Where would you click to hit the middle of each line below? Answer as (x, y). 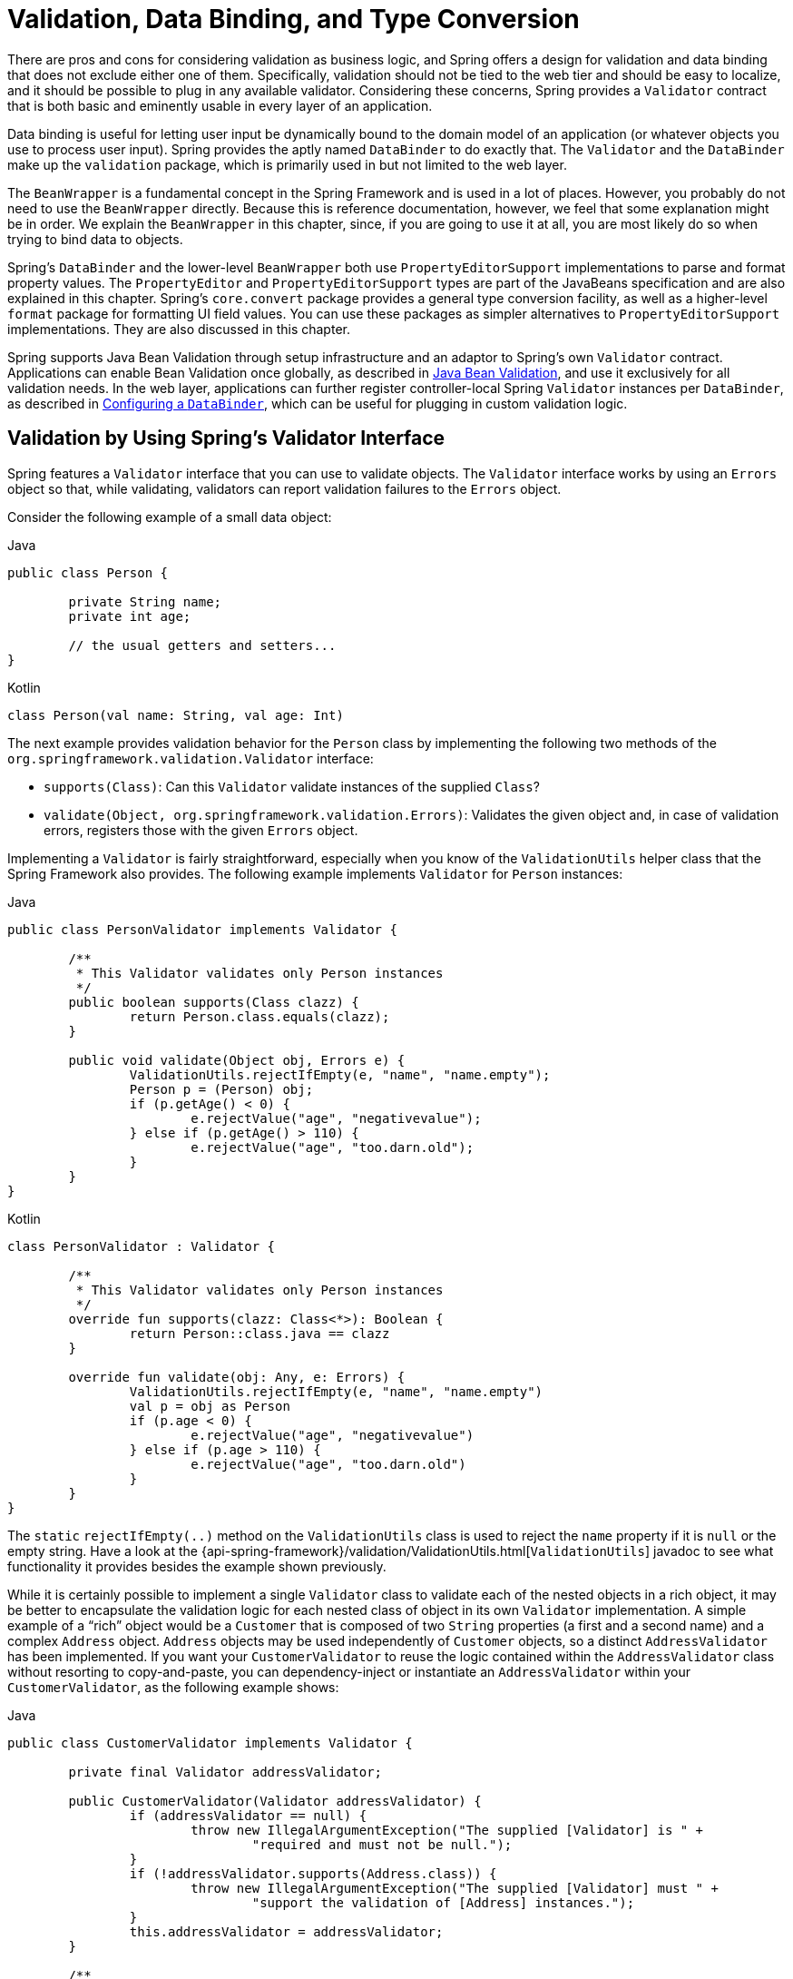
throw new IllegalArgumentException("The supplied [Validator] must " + (455, 1888)
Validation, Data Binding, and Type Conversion (294, 19)
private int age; (130, 616)
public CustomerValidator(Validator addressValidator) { (275, 1801)
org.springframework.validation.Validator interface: (191, 758)
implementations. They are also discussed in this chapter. (179, 329)
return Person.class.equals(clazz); (259, 1016)
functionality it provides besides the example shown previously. (197, 1566)
